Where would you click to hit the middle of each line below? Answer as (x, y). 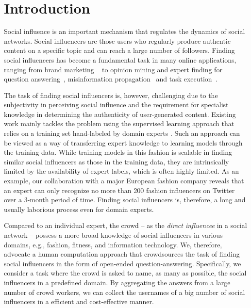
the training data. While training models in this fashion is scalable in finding (118, 152)
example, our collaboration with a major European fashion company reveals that (124, 181)
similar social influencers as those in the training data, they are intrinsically (117, 161)
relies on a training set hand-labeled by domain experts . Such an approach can (122, 133)
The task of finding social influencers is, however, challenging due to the (111, 95)
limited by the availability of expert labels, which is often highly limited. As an (122, 171)
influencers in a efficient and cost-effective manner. (79, 301)
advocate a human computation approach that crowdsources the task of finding (122, 254)
